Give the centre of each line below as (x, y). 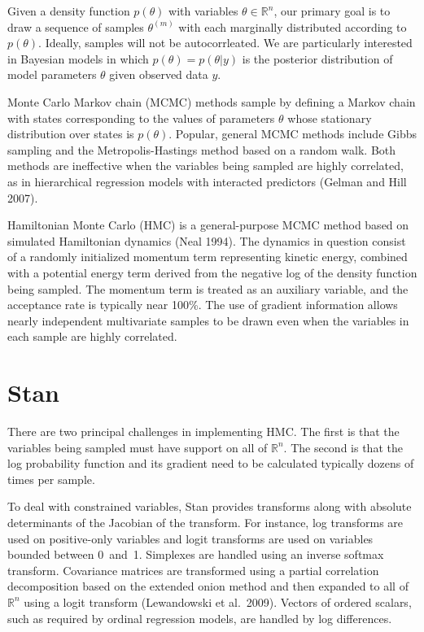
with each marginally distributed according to (293, 26)
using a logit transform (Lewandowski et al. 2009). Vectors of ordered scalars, (218, 601)
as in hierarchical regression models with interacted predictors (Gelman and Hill (207, 181)
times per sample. (51, 479)
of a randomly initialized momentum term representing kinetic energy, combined (208, 257)
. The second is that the (343, 447)
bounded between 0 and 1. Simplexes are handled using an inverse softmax (196, 554)
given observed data (159, 74)
